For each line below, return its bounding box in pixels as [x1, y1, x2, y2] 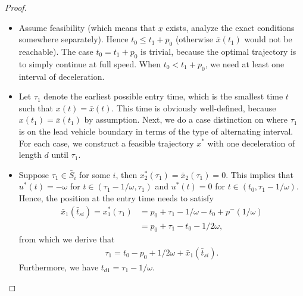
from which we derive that [18, 233, 115, 245]
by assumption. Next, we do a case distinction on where [84, 113, 288, 126]
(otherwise [175, 33, 214, 45]
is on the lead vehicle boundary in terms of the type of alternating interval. [18, 124, 293, 137]
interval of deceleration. [18, 70, 105, 82]
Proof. [5, 1, 27, 13]
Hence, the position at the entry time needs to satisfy [18, 191, 214, 204]
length [18, 148, 42, 161]
